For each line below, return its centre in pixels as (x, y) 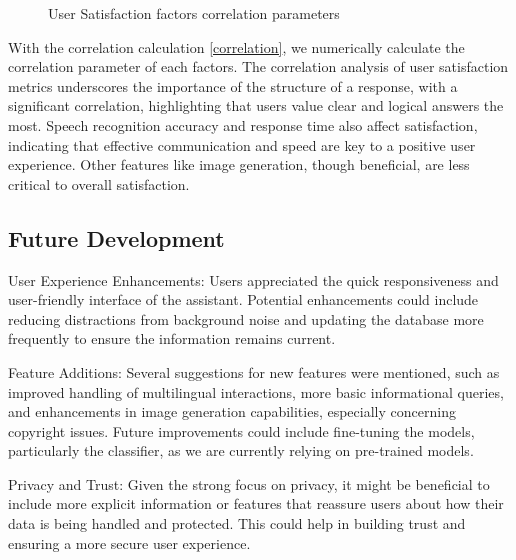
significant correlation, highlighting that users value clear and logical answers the (256, 105)
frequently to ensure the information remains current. (172, 338)
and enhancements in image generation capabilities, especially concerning (232, 411)
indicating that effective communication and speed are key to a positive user (242, 144)
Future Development (116, 237)
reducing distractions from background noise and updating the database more (246, 318)
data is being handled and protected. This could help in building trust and (237, 523)
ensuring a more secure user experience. (129, 542)
